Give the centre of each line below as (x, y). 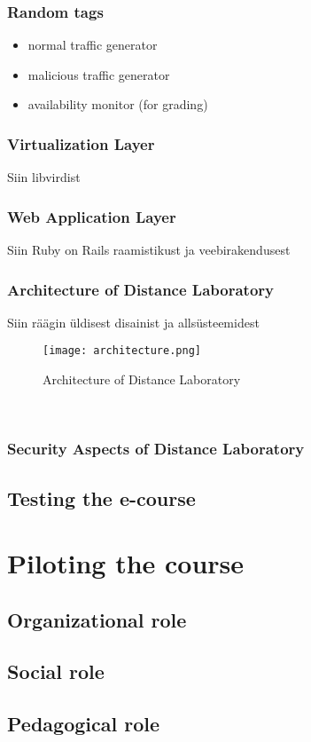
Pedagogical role (83, 724)
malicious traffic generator (99, 74)
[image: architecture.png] (122, 351)
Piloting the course (126, 563)
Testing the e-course (101, 497)
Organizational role (97, 619)
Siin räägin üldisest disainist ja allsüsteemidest (133, 322)
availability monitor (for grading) (118, 104)
